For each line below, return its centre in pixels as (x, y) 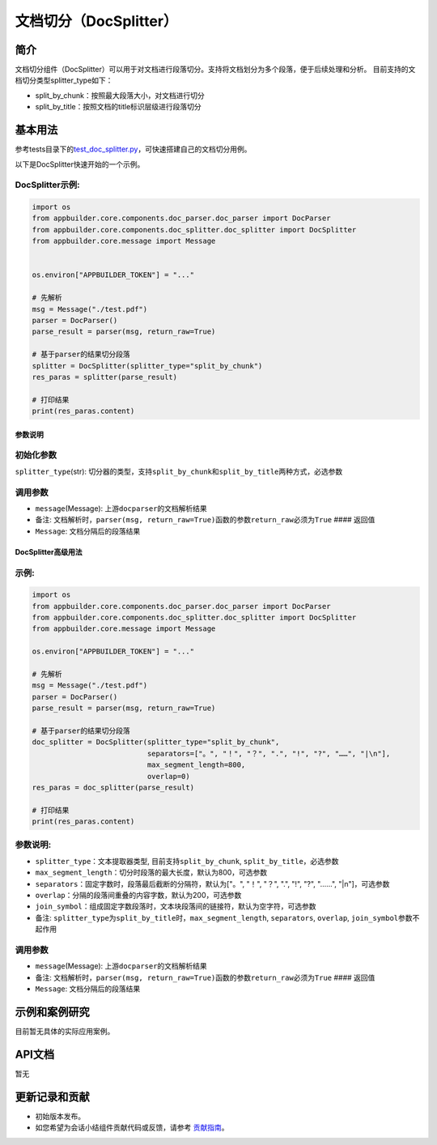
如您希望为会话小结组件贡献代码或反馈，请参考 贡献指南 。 (132, 1128)
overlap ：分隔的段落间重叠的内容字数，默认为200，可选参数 (138, 896)
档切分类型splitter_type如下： (64, 80)
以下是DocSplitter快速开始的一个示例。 (80, 164)
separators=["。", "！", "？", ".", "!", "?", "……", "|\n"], (269, 753)
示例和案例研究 (52, 1012)
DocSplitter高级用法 (49, 551)
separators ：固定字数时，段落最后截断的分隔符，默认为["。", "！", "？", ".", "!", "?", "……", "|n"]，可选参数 (212, 883)
